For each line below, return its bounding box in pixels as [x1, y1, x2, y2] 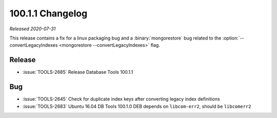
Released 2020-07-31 [9, 26, 56, 32]
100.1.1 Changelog [9, 8, 88, 19]
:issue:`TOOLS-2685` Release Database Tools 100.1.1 [22, 69, 133, 75]
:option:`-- [222, 35, 244, 41]
